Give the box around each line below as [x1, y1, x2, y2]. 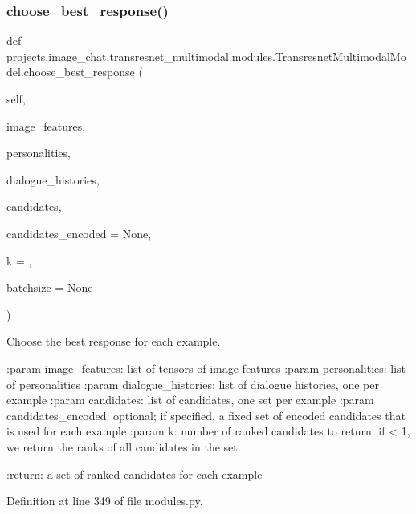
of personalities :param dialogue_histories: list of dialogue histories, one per [6, 375, 379, 392]
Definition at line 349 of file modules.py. [6, 492, 203, 509]
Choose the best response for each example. [6, 333, 221, 350]
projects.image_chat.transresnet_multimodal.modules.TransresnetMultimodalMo [6, 47, 406, 64]
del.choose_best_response [6, 63, 135, 80]
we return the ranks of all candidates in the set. [6, 438, 241, 455]
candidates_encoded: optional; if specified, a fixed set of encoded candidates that [6, 407, 406, 423]
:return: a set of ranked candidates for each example [6, 465, 263, 482]
